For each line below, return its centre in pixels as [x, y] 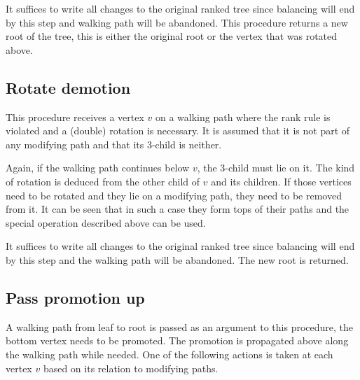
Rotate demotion [68, 87]
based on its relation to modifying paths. [131, 368]
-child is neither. [187, 144]
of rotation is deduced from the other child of [103, 181]
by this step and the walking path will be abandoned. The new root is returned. [177, 259]
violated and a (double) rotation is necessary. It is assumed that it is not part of [178, 131]
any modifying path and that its [75, 144]
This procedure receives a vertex [75, 117]
